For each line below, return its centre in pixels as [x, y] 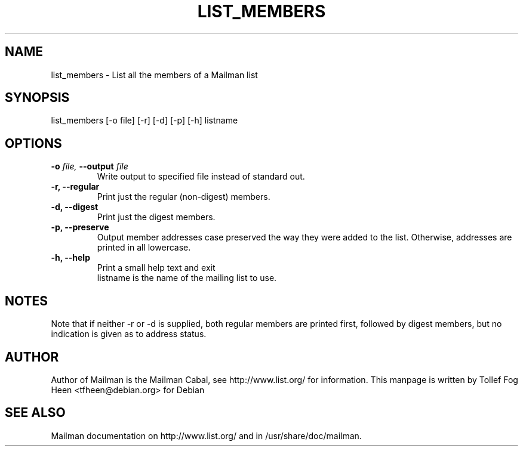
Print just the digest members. [156, 217]
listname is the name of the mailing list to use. [187, 278]
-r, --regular [75, 187]
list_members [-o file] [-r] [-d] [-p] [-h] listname [144, 121]
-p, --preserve [80, 227]
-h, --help [70, 258]
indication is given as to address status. [129, 334]
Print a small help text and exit [156, 268]
